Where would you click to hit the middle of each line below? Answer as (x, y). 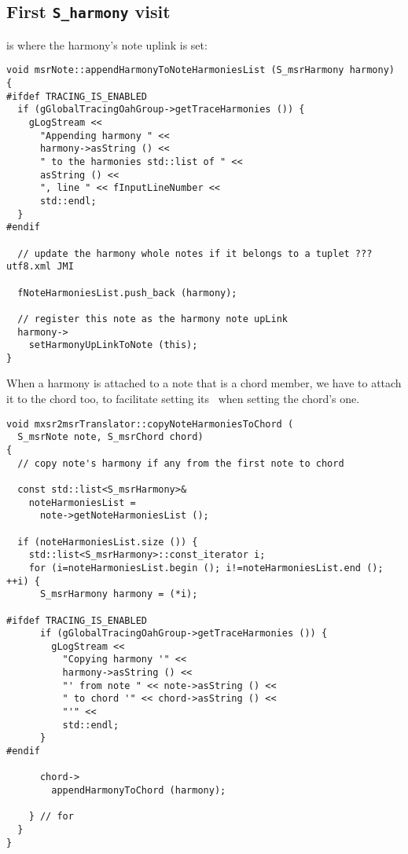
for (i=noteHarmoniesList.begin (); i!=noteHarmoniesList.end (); (206, 568)
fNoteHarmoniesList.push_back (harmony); (127, 293)
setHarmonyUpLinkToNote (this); (113, 345)
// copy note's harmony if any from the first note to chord (181, 463)
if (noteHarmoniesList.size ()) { (108, 542)
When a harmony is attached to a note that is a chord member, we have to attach (204, 383)
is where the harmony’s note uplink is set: (107, 44)
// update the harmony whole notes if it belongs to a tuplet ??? (195, 253)
